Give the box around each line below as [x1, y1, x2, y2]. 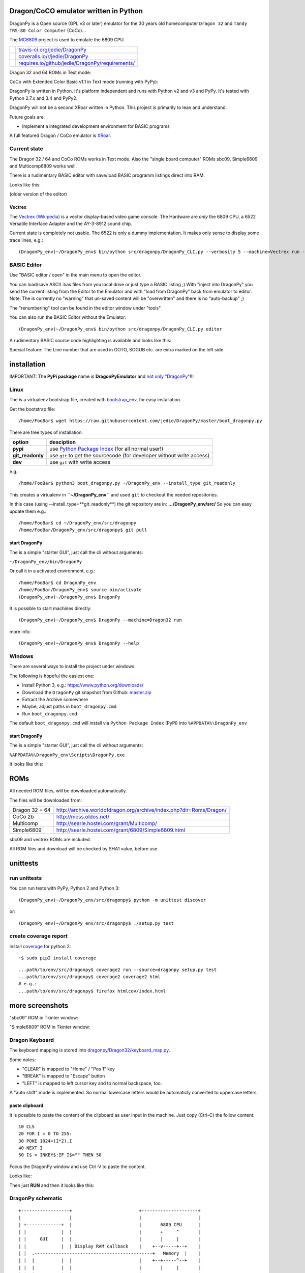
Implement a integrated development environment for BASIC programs [22, 123, 170, 129]
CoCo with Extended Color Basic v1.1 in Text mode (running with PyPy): [9, 79, 159, 85]
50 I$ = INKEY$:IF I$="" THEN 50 [18, 1152, 102, 1158]
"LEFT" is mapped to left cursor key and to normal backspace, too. [22, 1080, 162, 1086]
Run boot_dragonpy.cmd [22, 710, 77, 716]
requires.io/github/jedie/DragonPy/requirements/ [18, 59, 135, 66]
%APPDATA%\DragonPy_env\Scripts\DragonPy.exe [9, 752, 125, 758]
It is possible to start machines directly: [9, 605, 91, 612]
